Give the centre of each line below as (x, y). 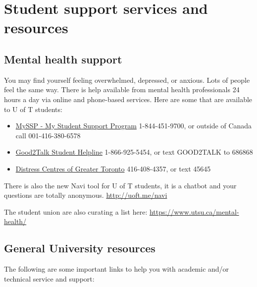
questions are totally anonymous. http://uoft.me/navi (86, 195)
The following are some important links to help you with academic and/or (117, 269)
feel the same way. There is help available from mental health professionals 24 (122, 89)
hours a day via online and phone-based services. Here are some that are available (128, 99)
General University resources (80, 248)
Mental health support (63, 59)
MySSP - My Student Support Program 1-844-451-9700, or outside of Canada (134, 126)
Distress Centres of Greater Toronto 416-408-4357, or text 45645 (113, 168)
